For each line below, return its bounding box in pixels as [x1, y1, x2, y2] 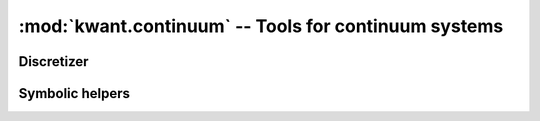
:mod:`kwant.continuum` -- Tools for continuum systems [18, 15, 504, 37]
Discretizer [18, 53, 89, 70]
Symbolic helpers [18, 85, 130, 102]
